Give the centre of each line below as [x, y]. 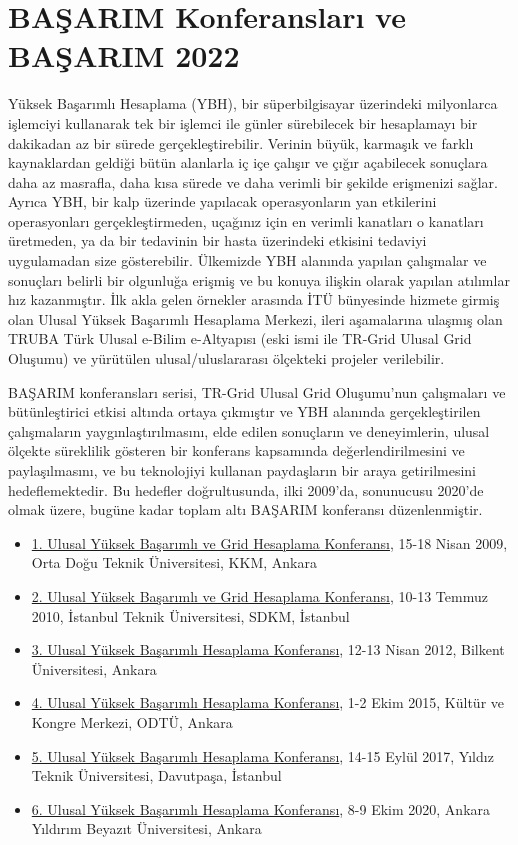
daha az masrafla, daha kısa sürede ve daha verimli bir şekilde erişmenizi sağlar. [253, 181]
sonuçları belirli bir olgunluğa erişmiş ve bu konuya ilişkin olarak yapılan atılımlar [259, 279]
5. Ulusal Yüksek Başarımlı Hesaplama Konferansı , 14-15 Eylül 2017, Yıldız [262, 755]
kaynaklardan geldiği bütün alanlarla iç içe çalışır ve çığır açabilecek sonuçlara [248, 162]
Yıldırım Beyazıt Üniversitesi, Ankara [146, 828]
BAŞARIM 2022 [124, 55]
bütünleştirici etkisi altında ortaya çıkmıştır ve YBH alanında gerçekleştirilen [244, 411]
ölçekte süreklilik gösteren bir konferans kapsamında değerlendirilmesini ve [236, 450]
